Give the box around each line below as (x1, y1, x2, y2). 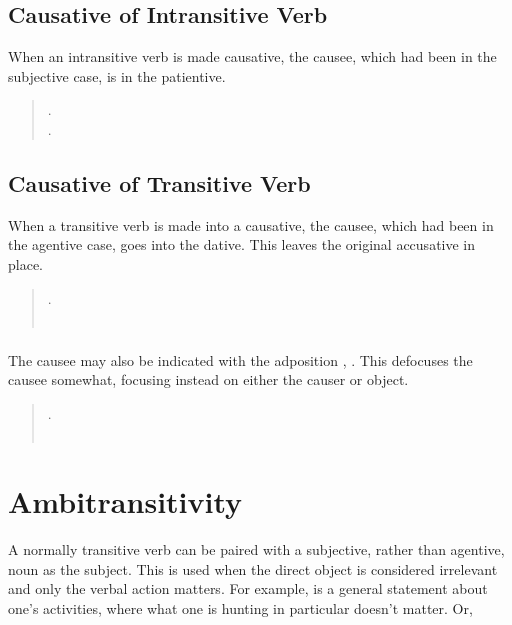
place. (8, 253, 43, 274)
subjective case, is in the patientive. (8, 65, 226, 86)
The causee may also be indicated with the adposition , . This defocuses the (8, 349, 473, 370)
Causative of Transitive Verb (8, 167, 311, 198)
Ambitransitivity (8, 481, 243, 522)
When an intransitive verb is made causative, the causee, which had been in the (8, 46, 497, 67)
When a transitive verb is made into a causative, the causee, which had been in (8, 214, 494, 235)
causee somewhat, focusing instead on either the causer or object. (8, 369, 409, 390)
